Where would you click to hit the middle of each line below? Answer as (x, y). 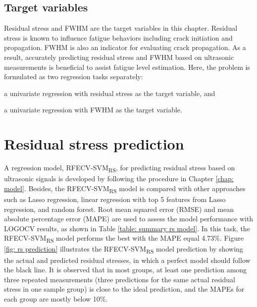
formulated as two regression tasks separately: (74, 77)
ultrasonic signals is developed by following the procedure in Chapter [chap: (119, 179)
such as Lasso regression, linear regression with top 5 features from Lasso (115, 199)
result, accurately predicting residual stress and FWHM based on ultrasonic (119, 57)
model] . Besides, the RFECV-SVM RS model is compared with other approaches (125, 189)
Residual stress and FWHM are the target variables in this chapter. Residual (121, 28)
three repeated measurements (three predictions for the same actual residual (120, 279)
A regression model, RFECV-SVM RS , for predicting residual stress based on (120, 168)
